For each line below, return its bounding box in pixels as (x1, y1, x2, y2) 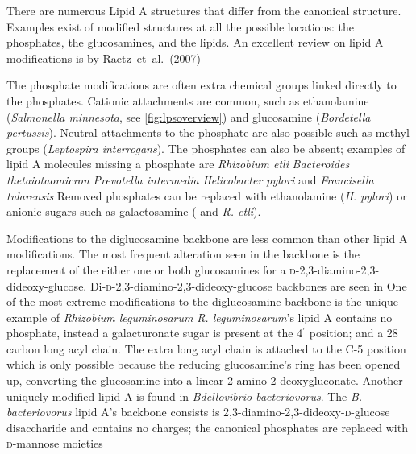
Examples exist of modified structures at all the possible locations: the (6, 18, 354, 35)
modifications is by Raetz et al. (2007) (6, 49, 202, 66)
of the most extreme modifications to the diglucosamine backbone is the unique (6, 293, 399, 310)
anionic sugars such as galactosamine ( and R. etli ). (6, 203, 261, 220)
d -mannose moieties (6, 435, 103, 452)
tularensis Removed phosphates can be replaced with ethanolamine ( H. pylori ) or (6, 187, 407, 204)
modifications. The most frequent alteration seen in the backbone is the (6, 246, 360, 262)
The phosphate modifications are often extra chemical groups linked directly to (6, 76, 397, 93)
